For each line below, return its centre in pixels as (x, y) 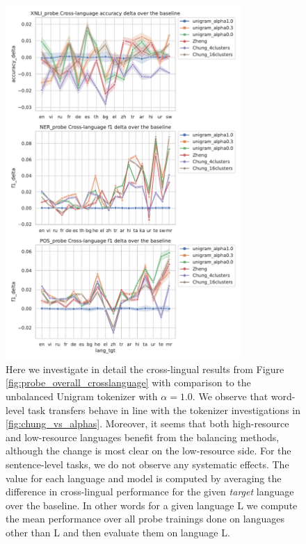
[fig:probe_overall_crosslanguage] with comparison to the (128, 382)
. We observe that (230, 396)
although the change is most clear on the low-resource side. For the (148, 451)
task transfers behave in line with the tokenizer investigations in (164, 410)
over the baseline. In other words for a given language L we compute (152, 505)
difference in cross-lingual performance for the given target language (150, 492)
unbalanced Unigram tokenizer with (82, 396)
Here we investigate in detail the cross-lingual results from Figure (145, 369)
